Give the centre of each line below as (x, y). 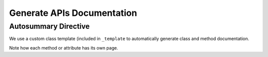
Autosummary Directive (49, 26)
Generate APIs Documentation (73, 13)
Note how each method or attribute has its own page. (64, 48)
